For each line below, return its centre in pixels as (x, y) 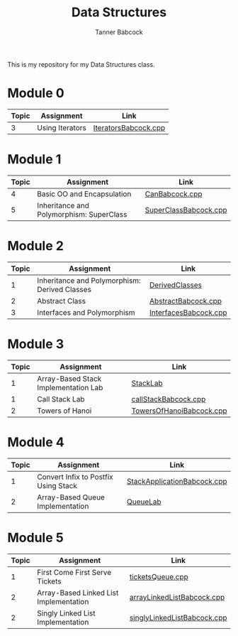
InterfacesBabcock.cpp (188, 312)
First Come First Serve (74, 572)
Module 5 (35, 538)
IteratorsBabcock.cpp (129, 127)
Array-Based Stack (69, 379)
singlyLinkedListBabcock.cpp (178, 618)
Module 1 (34, 160)
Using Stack (57, 485)
